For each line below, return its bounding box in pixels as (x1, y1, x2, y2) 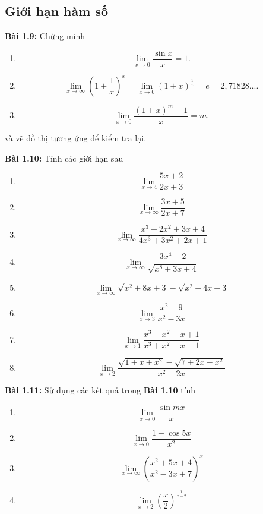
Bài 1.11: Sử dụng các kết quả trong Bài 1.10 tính (5, 384, 196, 396)
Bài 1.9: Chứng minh (5, 30, 85, 42)
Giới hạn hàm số (5, 2, 109, 20)
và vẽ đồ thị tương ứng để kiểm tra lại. (5, 131, 147, 144)
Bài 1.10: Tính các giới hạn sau (5, 152, 123, 164)
